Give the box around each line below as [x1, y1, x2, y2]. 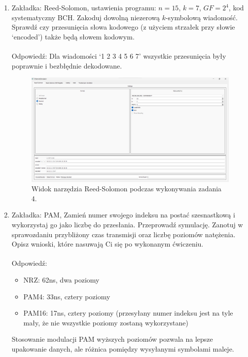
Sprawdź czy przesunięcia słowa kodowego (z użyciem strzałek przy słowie [11, 22, 235, 32]
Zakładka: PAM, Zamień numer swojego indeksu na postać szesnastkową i [11, 210, 235, 220]
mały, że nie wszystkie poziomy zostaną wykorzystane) [23, 317, 188, 327]
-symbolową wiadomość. [165, 12, 238, 22]
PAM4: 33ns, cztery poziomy [23, 291, 110, 301]
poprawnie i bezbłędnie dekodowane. [11, 60, 122, 71]
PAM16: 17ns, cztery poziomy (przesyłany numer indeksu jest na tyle [23, 308, 233, 318]
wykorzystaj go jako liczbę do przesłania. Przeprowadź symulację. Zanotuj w [11, 219, 243, 229]
